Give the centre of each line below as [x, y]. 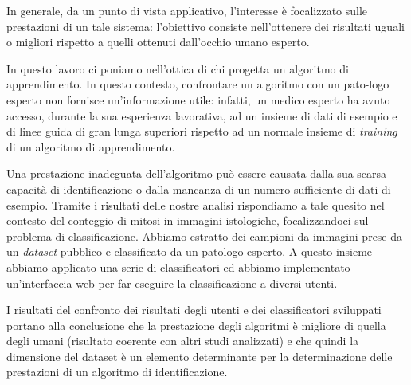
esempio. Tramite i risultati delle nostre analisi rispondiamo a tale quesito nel [196, 204]
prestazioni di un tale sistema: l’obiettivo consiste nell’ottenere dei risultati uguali [205, 26]
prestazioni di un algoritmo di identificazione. [117, 372]
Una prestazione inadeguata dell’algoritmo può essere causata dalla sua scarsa [197, 173]
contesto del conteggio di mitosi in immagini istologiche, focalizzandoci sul [188, 220]
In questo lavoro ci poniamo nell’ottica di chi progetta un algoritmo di [178, 68]
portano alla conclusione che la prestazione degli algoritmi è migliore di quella [196, 325]
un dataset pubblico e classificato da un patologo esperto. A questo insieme [190, 251]
